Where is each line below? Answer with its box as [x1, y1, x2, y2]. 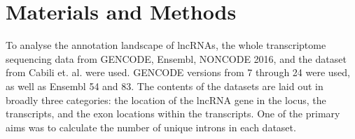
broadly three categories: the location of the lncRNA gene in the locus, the [6, 92, 326, 107]
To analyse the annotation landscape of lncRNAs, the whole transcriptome [6, 38, 326, 52]
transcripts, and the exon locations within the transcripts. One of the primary [6, 106, 340, 121]
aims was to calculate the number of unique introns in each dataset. [6, 119, 296, 134]
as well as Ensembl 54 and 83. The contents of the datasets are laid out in [6, 78, 323, 93]
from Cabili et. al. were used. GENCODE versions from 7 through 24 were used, [6, 65, 350, 80]
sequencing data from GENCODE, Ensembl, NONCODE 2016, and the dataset [6, 51, 347, 66]
